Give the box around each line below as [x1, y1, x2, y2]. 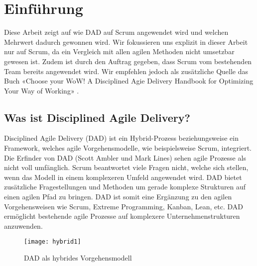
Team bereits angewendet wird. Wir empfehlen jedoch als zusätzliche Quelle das [4, 66, 248, 76]
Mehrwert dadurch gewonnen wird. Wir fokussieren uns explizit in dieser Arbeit [4, 36, 248, 47]
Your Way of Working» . [4, 85, 79, 95]
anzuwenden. [4, 220, 43, 231]
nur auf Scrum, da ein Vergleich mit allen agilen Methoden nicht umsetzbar [4, 46, 235, 57]
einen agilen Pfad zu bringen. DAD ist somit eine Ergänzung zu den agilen [4, 191, 232, 202]
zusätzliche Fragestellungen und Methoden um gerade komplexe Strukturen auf [4, 181, 246, 192]
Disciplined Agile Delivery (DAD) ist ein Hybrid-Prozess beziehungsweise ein [4, 133, 239, 143]
